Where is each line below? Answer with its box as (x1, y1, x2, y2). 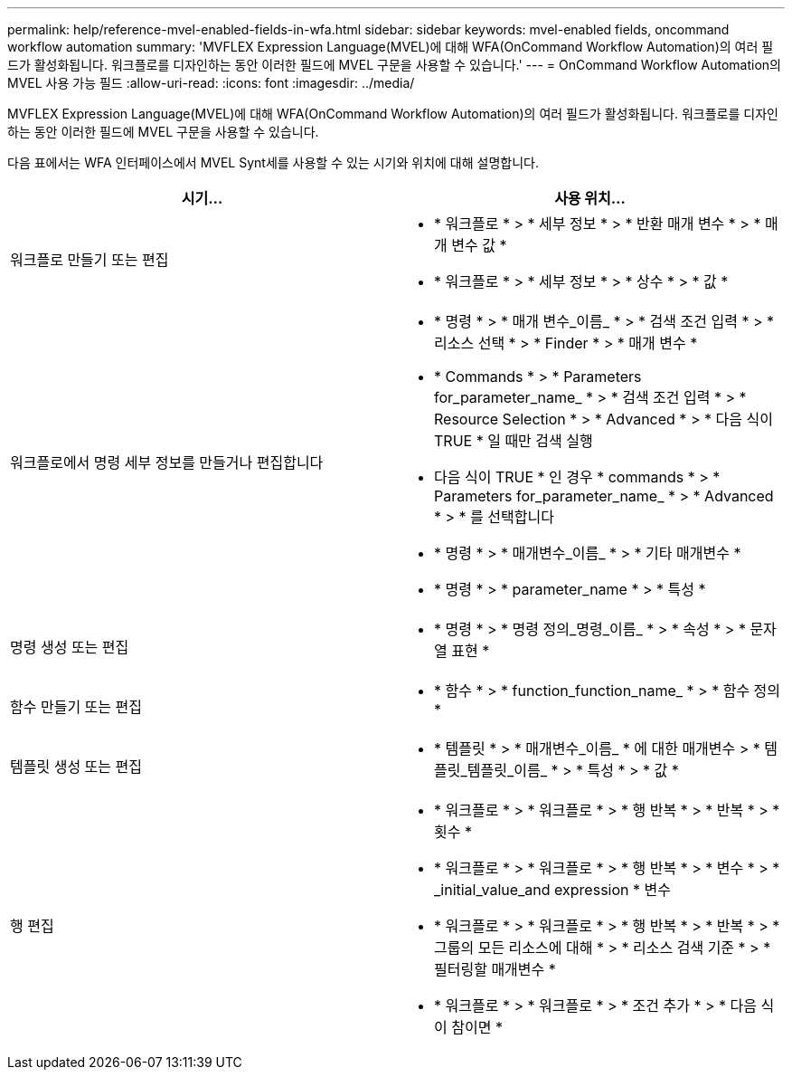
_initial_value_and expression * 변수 (434, 881, 671, 899)
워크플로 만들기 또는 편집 (10, 251, 169, 269)
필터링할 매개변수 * (434, 960, 556, 978)
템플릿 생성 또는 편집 (10, 758, 142, 776)
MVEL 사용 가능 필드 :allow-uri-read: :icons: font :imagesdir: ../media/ (7, 75, 415, 91)
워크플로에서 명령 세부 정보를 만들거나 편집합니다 (10, 453, 324, 472)
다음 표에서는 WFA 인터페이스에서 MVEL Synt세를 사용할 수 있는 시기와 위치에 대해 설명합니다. (7, 155, 539, 170)
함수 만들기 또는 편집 (10, 698, 142, 716)
